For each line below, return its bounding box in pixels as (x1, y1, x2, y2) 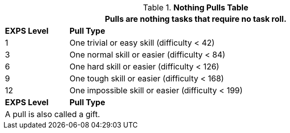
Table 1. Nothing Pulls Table (143, 2, 248, 12)
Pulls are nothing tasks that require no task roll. (105, 14, 287, 24)
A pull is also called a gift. (5, 109, 100, 119)
